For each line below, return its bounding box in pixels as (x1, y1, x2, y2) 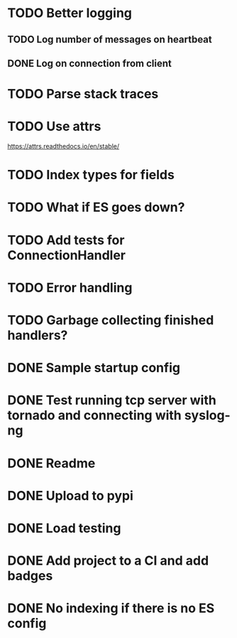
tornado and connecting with (7, 408, 182, 424)
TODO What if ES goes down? (7, 199, 185, 216)
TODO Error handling (7, 280, 133, 296)
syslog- (184, 408, 231, 424)
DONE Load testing (7, 520, 121, 536)
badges (7, 568, 53, 584)
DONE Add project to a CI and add (7, 553, 209, 569)
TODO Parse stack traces (7, 86, 159, 102)
